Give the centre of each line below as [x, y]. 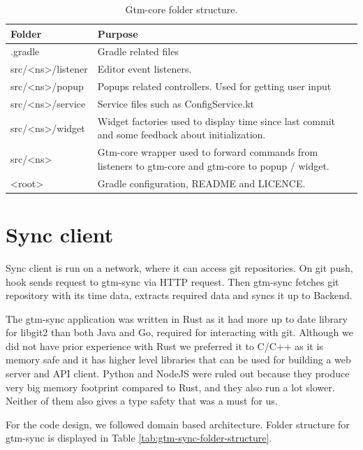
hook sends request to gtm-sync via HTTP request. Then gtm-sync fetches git [172, 281]
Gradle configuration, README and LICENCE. [201, 183]
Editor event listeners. [145, 69]
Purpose [118, 33]
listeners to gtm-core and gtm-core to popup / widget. [213, 165]
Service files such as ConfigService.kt [176, 103]
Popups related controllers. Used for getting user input [214, 86]
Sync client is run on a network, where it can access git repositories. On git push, [179, 267]
